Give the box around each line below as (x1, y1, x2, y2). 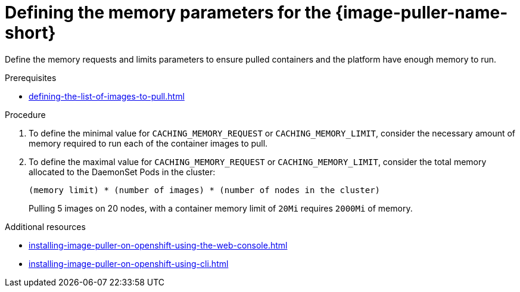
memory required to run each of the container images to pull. (29, 138, 268, 148)
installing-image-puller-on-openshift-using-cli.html (29, 258, 229, 269)
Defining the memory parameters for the (5, 2, 332, 23)
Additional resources (5, 221, 86, 232)
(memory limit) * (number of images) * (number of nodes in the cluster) (29, 185, 381, 195)
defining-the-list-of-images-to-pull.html (29, 91, 185, 101)
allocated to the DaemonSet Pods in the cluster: (29, 166, 216, 177)
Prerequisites (5, 72, 57, 83)
